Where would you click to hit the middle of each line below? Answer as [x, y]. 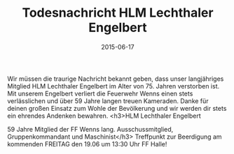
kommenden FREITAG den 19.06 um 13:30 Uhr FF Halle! [87, 144]
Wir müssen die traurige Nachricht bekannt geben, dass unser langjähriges [116, 79]
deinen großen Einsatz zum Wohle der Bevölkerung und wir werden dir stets [117, 108]
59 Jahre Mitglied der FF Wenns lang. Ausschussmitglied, [90, 129]
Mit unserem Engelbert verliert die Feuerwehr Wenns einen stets [100, 93]
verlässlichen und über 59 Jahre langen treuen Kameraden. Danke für [108, 101]
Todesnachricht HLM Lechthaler [118, 13]
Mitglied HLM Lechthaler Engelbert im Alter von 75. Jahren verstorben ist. [113, 86]
